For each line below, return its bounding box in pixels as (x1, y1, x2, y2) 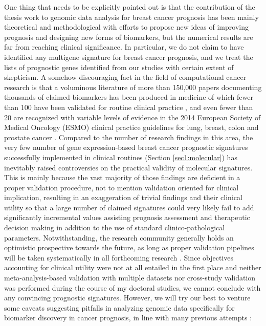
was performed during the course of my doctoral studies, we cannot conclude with (4, 282, 261, 293)
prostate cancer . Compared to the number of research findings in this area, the (4, 132, 253, 142)
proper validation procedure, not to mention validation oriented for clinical (4, 182, 239, 192)
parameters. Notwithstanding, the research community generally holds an (4, 232, 234, 243)
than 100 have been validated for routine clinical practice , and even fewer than (4, 101, 253, 112)
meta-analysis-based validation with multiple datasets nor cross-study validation (4, 272, 256, 283)
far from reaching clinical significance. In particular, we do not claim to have (4, 41, 244, 52)
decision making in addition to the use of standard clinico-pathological (4, 222, 225, 233)
